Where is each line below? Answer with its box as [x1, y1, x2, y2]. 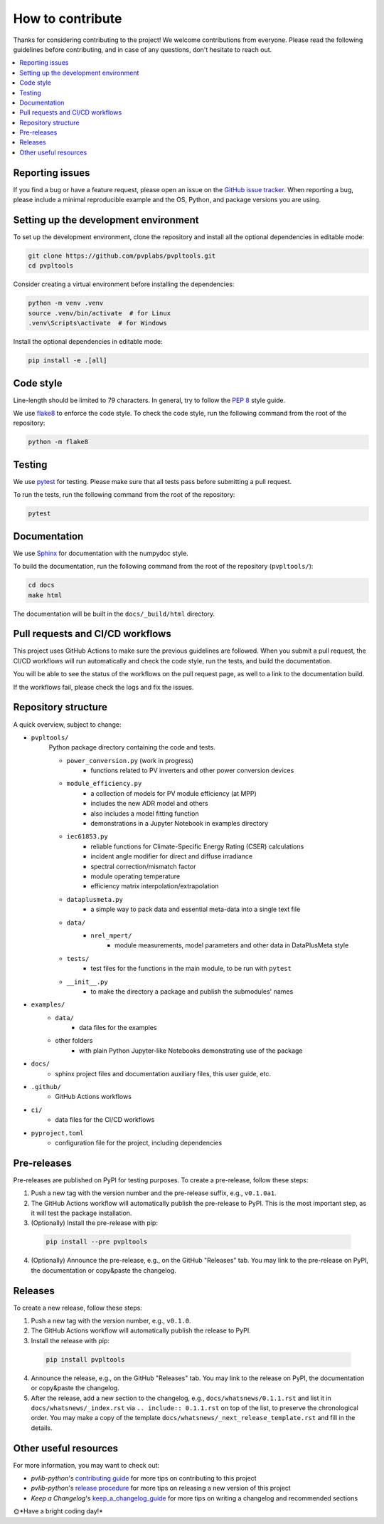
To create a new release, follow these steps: [13, 1303, 142, 1312]
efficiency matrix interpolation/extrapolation [90, 882, 219, 890]
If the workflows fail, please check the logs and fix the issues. [13, 683, 194, 691]
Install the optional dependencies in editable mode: [13, 337, 163, 346]
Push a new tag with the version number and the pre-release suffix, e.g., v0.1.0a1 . [31, 1189, 277, 1197]
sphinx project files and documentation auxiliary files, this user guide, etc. [55, 1069, 272, 1078]
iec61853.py [66, 833, 108, 841]
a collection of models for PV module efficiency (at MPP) [90, 789, 257, 797]
